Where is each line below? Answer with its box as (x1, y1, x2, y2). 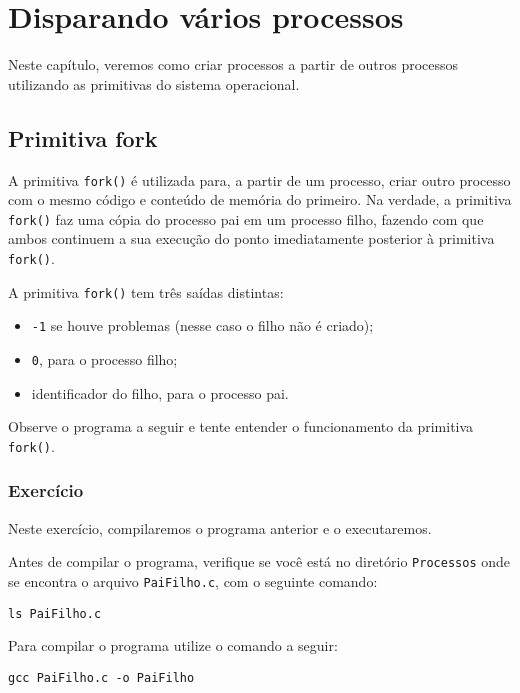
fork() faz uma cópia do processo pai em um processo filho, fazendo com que (8, 208, 484, 229)
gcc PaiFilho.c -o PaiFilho (8, 670, 195, 685)
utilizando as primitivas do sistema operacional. (8, 73, 300, 94)
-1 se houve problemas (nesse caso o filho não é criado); (31, 315, 374, 336)
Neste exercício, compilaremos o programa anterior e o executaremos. (8, 517, 432, 538)
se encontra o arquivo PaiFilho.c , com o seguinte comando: (8, 570, 378, 591)
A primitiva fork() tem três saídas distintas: (8, 281, 284, 302)
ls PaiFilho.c (8, 606, 102, 621)
